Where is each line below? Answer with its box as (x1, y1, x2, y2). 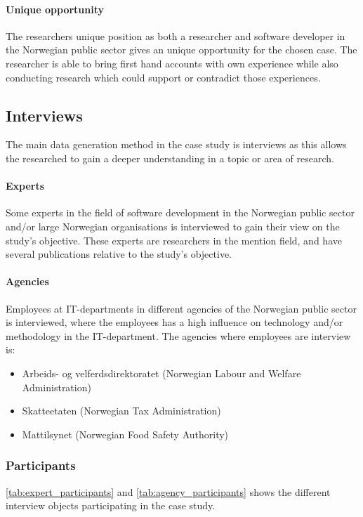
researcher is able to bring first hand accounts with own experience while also (6, 55, 338, 70)
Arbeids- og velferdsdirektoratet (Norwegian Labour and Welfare (22, 365, 301, 380)
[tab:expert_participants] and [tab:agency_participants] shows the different (6, 484, 331, 499)
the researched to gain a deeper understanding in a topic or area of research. (6, 150, 334, 165)
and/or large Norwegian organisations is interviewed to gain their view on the (6, 218, 340, 233)
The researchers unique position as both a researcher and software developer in (6, 28, 345, 43)
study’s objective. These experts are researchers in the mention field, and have (6, 233, 342, 247)
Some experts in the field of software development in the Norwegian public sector (6, 205, 355, 220)
